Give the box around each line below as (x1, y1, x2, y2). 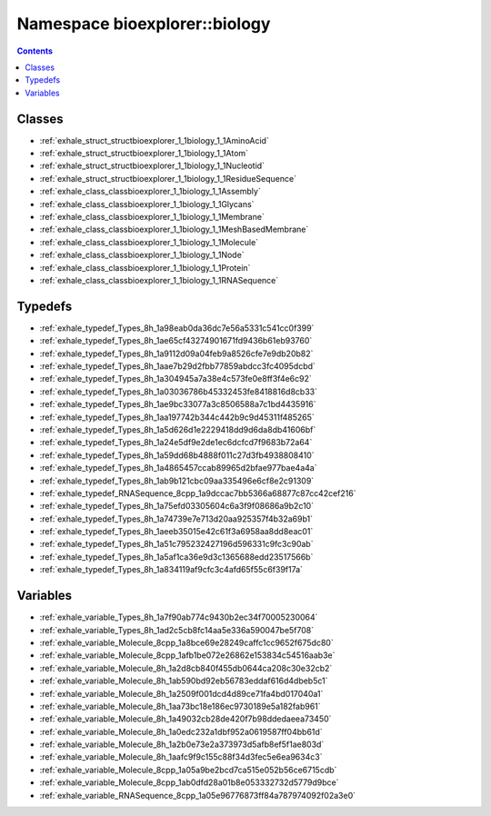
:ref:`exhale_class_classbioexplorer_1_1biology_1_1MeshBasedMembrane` (39, 224, 309, 235)
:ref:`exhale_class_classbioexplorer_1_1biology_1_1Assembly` (39, 186, 261, 197)
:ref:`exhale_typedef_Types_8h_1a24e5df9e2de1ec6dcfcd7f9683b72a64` (39, 437, 313, 448)
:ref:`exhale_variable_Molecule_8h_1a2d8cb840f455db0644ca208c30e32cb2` (39, 662, 333, 673)
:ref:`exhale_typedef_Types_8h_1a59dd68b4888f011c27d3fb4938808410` (39, 450, 315, 461)
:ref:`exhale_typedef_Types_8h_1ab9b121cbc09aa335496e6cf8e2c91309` (39, 475, 315, 486)
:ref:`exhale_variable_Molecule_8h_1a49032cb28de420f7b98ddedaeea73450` (39, 713, 332, 724)
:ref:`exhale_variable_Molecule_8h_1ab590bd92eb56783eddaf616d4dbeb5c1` (39, 675, 328, 686)
